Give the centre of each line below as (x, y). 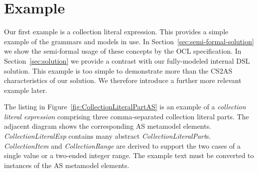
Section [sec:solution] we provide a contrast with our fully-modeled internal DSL (127, 60)
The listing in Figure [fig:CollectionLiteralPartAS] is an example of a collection (125, 107)
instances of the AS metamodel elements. (67, 165)
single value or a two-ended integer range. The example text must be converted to (129, 155)
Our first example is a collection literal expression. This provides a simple (116, 32)
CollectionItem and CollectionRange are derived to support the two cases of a (123, 145)
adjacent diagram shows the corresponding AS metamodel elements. (108, 126)
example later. (26, 90)
